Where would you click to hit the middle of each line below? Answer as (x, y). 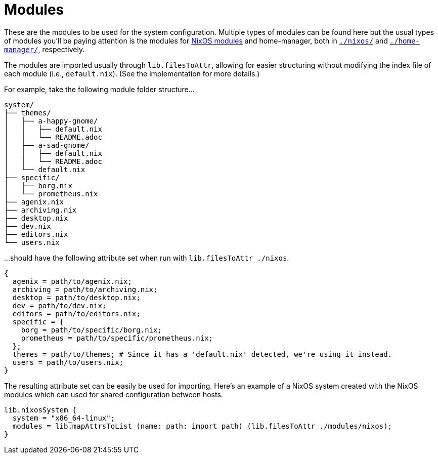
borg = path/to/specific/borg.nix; (91, 330)
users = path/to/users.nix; (68, 362)
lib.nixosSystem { (40, 410)
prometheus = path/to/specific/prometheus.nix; (117, 338)
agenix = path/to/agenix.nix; (72, 281)
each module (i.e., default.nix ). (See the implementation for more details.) (132, 73)
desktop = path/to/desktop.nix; (76, 297)
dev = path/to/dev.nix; (59, 305)
